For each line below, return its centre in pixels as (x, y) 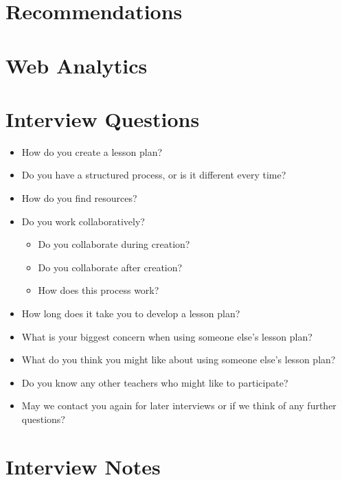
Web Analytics (77, 65)
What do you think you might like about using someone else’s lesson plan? (179, 359)
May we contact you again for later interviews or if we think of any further (179, 405)
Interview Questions (103, 118)
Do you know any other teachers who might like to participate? (155, 382)
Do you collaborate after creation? (110, 267)
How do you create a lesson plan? (92, 151)
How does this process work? (99, 290)
